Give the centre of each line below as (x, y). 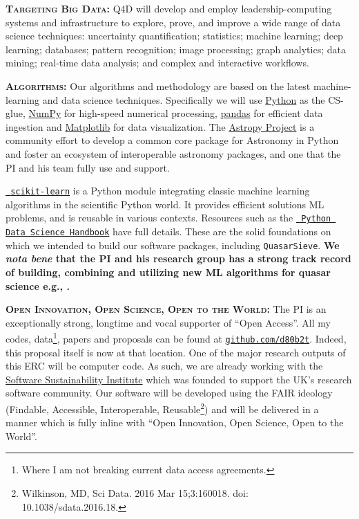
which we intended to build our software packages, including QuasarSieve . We (173, 245)
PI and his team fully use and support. (88, 167)
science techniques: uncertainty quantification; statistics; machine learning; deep (174, 36)
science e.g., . (38, 285)
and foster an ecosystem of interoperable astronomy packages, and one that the (173, 153)
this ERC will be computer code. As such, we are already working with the (164, 366)
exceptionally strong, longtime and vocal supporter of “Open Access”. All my (168, 322)
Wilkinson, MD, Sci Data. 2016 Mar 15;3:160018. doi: (135, 493)
